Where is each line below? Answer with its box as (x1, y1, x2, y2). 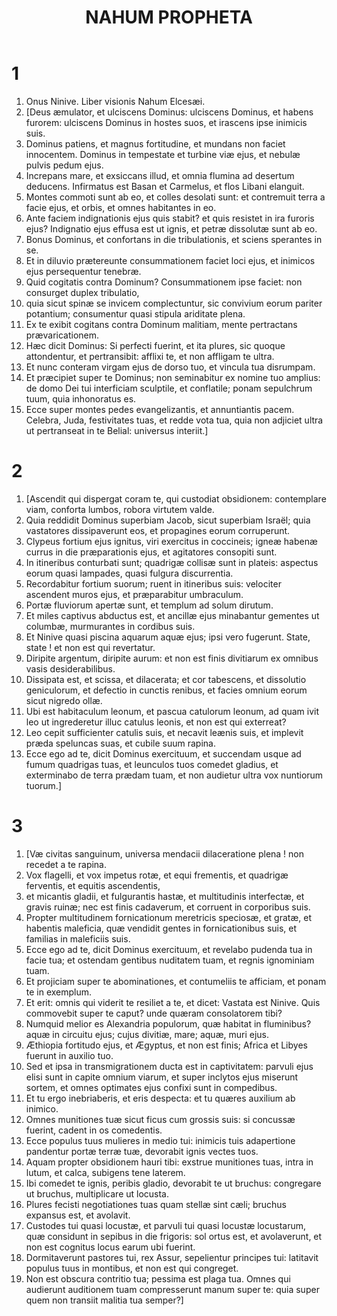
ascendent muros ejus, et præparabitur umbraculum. (25, 588, 244, 600)
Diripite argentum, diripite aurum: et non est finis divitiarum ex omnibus (25, 652, 319, 664)
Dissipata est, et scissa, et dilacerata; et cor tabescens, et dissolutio (25, 673, 307, 685)
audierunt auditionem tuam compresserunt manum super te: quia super (25, 1283, 320, 1295)
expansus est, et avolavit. (25, 1209, 131, 1221)
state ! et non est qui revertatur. (25, 641, 156, 653)
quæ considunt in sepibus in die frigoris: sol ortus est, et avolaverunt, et (25, 1230, 323, 1242)
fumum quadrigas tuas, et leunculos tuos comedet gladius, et (25, 758, 279, 770)
